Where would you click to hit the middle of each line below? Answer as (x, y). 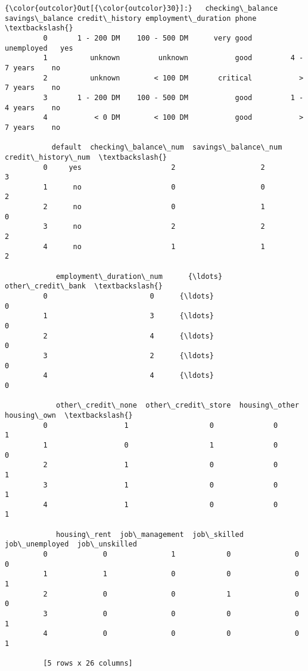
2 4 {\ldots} (128, 336)
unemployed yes (39, 48)
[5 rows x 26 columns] (88, 664)
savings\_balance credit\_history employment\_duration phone (131, 18)
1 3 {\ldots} (128, 316)
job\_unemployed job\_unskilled (71, 544)
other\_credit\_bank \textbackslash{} (84, 286)
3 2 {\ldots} (128, 355)
